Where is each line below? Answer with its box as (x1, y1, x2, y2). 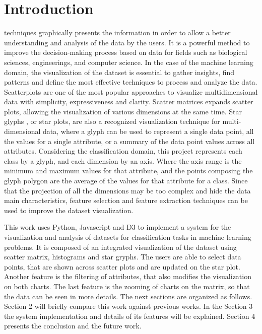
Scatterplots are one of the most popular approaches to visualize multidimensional (4, 86, 258, 97)
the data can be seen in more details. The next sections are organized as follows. (4, 291, 252, 301)
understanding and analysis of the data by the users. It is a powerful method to (4, 37, 250, 47)
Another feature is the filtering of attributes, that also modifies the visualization (4, 271, 251, 282)
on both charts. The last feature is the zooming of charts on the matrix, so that (4, 281, 250, 291)
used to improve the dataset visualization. (4, 205, 134, 215)
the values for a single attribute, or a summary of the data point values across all (4, 136, 255, 146)
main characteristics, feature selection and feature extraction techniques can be (4, 195, 248, 206)
